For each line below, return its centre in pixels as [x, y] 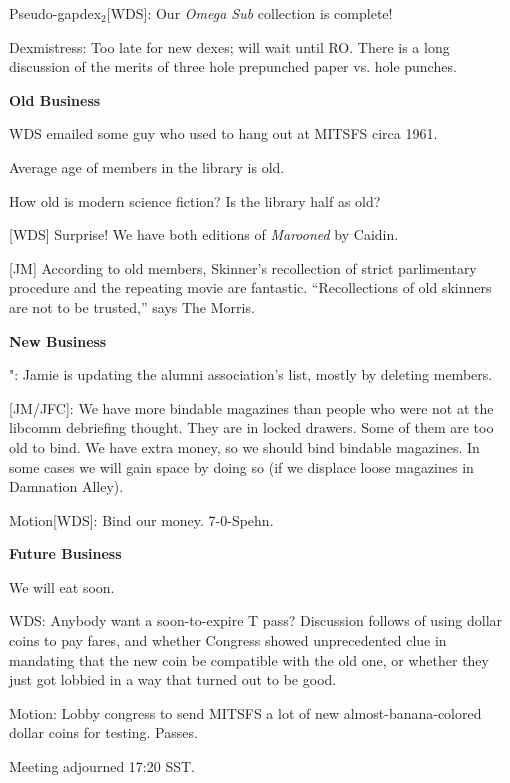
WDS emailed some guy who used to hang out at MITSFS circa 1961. [223, 133]
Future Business [65, 553]
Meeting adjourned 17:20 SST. [102, 766]
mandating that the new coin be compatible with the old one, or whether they [249, 659]
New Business [58, 340]
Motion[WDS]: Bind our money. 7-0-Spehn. [141, 519]
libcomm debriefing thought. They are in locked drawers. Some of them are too [251, 427]
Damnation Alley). [66, 486]
